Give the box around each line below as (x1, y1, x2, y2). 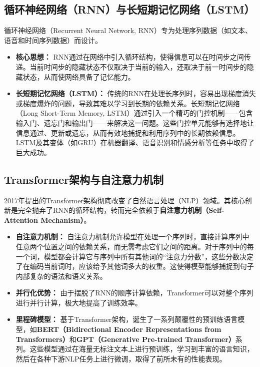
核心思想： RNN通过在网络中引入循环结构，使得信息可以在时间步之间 (15, 52, 244, 62)
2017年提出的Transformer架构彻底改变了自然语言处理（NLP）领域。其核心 (4, 195, 245, 205)
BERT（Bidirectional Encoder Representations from (36, 324, 221, 334)
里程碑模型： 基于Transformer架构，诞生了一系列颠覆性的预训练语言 (15, 314, 238, 324)
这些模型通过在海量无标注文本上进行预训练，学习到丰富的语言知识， (29, 343, 254, 354)
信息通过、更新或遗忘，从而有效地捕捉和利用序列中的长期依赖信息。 (15, 127, 240, 138)
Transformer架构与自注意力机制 (4, 171, 163, 187)
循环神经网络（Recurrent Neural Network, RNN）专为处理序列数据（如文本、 (4, 25, 252, 36)
